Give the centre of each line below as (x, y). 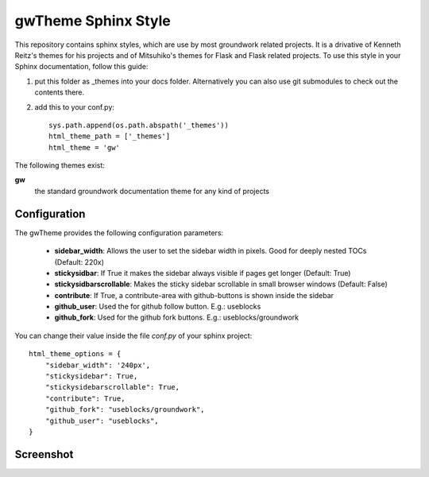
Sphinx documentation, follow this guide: (81, 67)
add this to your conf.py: (75, 107)
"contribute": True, (85, 398)
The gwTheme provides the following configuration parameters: (119, 233)
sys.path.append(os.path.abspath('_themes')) (139, 125)
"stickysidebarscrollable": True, (112, 387)
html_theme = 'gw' (85, 147)
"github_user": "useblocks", (102, 421)
